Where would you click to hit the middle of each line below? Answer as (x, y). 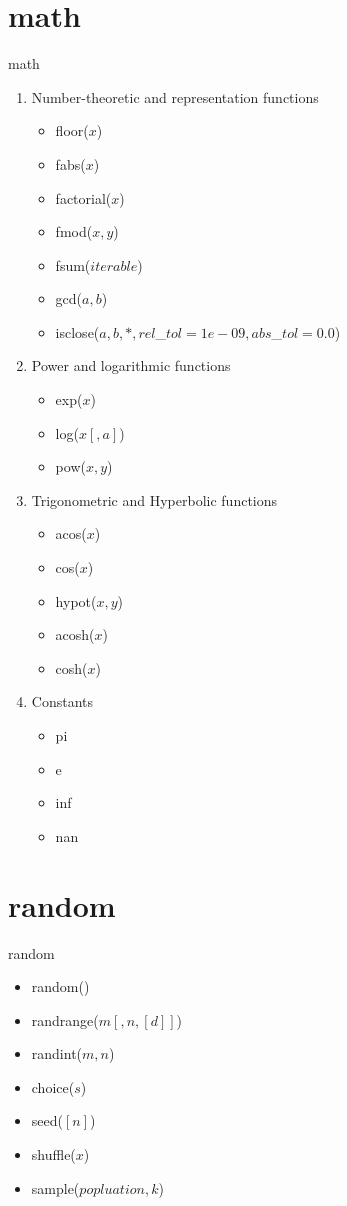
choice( (53, 1086)
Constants (62, 701)
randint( (57, 1053)
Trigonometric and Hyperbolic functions (154, 499)
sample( (55, 1187)
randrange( (65, 1019)
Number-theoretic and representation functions (175, 96)
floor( (72, 130)
